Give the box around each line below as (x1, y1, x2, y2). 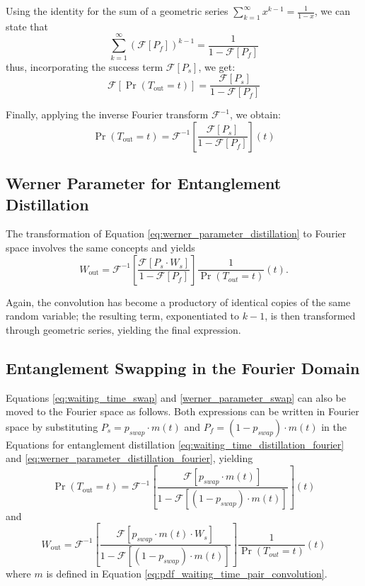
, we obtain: (229, 107, 281, 122)
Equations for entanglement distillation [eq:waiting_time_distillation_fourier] (6, 436, 344, 451)
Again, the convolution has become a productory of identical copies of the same (6, 294, 351, 309)
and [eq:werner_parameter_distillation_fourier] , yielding (6, 451, 253, 466)
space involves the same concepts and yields (6, 240, 195, 254)
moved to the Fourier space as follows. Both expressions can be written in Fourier (6, 404, 359, 419)
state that (6, 18, 48, 33)
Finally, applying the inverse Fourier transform (6, 107, 209, 122)
